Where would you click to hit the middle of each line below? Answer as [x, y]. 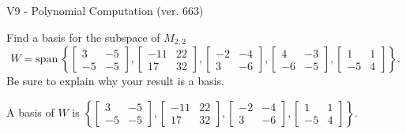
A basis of [30, 112]
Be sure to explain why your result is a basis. [116, 81]
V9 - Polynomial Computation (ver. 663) [105, 10]
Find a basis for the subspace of [83, 37]
